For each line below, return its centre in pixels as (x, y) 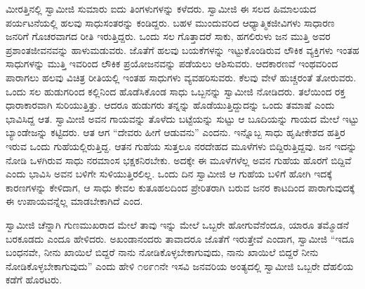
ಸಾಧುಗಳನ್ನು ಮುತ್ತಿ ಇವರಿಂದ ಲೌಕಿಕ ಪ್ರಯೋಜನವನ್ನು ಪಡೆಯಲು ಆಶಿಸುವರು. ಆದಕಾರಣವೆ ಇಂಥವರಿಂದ (172, 63)
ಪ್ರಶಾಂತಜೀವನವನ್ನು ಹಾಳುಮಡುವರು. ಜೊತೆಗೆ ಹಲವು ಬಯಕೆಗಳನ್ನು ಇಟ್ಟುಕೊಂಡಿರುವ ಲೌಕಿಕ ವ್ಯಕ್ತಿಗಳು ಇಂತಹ (182, 49)
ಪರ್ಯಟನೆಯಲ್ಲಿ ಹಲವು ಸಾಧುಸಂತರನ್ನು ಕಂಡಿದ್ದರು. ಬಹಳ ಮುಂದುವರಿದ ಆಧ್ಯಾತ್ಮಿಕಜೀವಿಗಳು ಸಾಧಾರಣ (170, 22)
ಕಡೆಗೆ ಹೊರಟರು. (34, 280)
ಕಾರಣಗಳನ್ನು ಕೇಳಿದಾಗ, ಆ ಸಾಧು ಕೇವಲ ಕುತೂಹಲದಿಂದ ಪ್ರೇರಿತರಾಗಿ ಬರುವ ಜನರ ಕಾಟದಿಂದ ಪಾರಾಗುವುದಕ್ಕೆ (180, 187)
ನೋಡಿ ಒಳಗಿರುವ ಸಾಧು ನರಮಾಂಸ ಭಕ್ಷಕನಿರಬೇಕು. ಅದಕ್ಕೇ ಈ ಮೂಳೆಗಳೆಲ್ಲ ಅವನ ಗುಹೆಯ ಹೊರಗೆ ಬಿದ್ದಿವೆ (179, 160)
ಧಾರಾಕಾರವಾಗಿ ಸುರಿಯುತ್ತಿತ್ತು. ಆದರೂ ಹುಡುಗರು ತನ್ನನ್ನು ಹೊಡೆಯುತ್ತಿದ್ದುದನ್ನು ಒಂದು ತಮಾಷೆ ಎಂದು (170, 105)
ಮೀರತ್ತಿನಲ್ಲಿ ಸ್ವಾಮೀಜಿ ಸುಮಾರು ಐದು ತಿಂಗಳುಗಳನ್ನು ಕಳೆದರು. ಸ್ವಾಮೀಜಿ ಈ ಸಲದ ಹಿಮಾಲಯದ (161, 8)
